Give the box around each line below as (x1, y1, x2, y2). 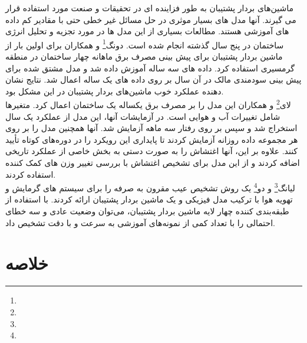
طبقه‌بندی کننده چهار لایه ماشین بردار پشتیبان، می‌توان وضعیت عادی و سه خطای (5, 205, 289, 217)
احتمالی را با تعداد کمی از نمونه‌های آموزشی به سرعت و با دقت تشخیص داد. (5, 216, 275, 228)
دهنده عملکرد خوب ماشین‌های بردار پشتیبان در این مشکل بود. (5, 84, 224, 97)
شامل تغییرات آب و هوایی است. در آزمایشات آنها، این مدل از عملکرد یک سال (5, 110, 280, 122)
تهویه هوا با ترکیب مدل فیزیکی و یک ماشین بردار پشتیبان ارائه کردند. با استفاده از (5, 193, 293, 205)
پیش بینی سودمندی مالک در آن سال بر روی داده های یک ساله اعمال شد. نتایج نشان (5, 73, 302, 86)
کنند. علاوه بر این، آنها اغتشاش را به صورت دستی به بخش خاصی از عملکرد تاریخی (5, 145, 298, 157)
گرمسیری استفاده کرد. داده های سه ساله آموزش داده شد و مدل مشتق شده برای (5, 61, 295, 74)
